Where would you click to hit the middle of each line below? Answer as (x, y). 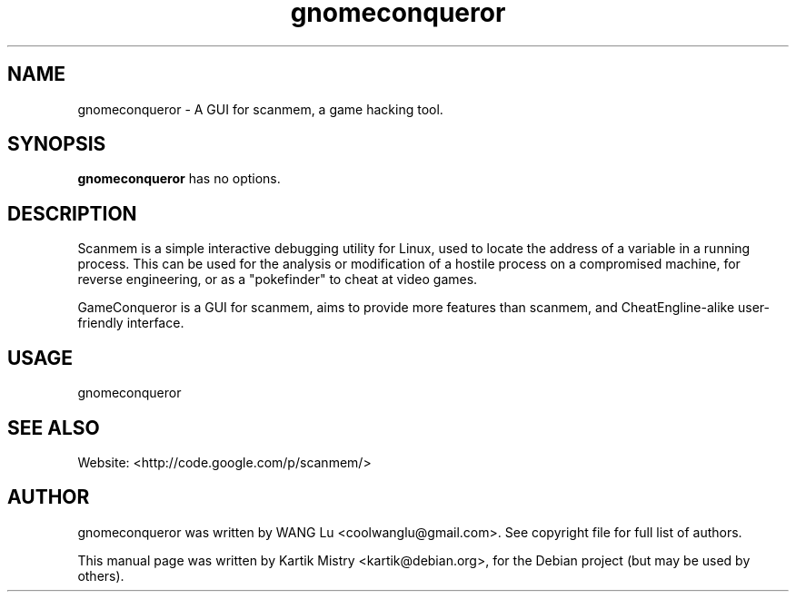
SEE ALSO (54, 427)
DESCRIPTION (72, 213)
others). (101, 575)
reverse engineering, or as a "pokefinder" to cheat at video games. (278, 280)
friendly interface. (131, 323)
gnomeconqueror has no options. (179, 179)
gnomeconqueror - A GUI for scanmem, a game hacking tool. (260, 109)
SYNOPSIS (57, 144)
